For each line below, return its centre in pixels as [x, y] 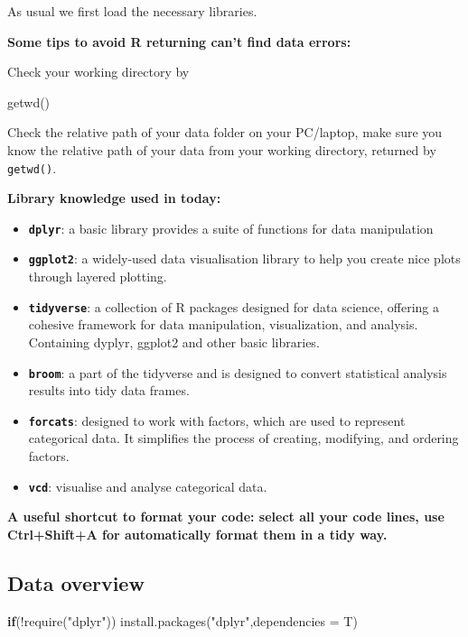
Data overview [76, 582]
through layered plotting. [98, 277]
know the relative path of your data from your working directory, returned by [222, 149]
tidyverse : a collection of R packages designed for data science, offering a [234, 306]
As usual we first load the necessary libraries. [132, 11]
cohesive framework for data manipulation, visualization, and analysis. [223, 324]
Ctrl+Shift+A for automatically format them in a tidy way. [197, 534]
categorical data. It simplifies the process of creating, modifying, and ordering [243, 438]
